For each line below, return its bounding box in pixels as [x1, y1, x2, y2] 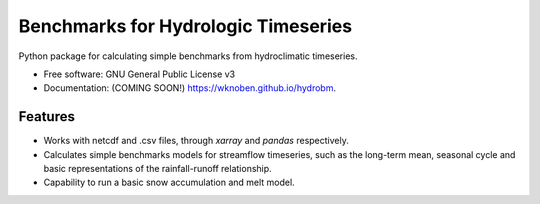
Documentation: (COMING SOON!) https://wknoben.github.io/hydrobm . [43, 82, 337, 94]
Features [18, 108, 75, 125]
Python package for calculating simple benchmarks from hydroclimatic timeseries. [18, 50, 358, 62]
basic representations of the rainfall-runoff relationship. [43, 163, 272, 175]
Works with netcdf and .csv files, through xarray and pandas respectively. [43, 135, 349, 147]
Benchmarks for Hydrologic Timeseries [18, 15, 353, 37]
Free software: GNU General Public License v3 [43, 68, 236, 80]
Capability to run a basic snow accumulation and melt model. [43, 176, 295, 189]
